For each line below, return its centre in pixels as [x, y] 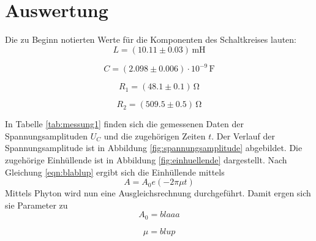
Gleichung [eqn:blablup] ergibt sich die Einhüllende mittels [115, 172]
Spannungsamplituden [47, 135]
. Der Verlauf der [243, 135]
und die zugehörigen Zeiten [155, 135]
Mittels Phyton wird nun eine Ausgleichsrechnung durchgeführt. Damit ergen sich [158, 193]
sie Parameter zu [36, 205]
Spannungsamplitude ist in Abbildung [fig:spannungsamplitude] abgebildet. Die [154, 148]
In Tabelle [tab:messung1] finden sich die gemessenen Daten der [124, 124]
